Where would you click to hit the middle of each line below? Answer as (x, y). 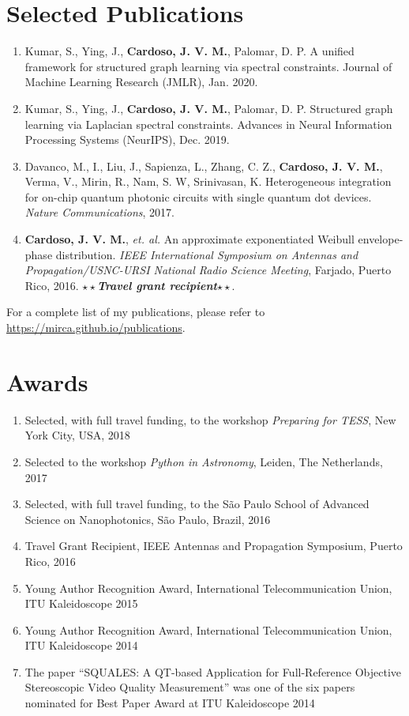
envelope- (381, 239)
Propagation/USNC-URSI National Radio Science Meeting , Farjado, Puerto (208, 270)
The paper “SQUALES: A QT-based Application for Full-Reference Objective (213, 671)
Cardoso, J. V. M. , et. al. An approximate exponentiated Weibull (189, 239)
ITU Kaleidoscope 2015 (81, 603)
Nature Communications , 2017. (99, 212)
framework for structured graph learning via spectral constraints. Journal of (208, 66)
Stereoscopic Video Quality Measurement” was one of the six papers (190, 687)
